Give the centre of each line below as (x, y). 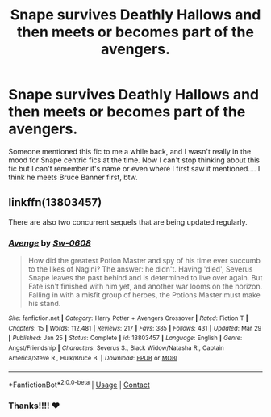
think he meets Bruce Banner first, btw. (73, 177)
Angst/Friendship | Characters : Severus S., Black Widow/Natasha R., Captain (116, 348)
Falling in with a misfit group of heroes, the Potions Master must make (144, 295)
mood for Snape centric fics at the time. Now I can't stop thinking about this (134, 160)
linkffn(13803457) (55, 202)
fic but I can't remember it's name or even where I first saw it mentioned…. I (134, 168)
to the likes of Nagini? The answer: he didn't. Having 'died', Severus (140, 269)
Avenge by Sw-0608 (50, 242)
